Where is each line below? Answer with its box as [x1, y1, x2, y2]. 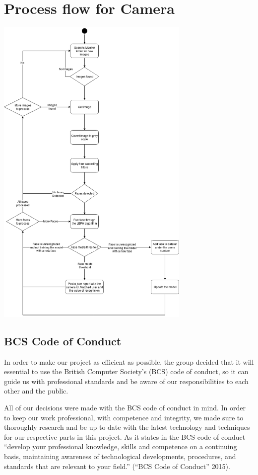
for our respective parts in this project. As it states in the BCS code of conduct [4, 431, 246, 442]
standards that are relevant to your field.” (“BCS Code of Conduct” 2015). [4, 461, 230, 471]
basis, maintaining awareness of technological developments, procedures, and [4, 451, 236, 461]
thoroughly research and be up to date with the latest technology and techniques [4, 422, 250, 432]
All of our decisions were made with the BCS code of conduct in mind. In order [4, 402, 246, 412]
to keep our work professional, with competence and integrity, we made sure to [4, 412, 244, 422]
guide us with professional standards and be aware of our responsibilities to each [4, 376, 249, 386]
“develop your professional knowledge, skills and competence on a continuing [4, 441, 237, 452]
